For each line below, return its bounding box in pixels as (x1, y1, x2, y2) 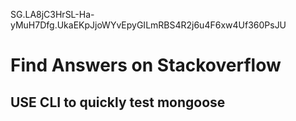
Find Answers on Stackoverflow (10, 54, 282, 77)
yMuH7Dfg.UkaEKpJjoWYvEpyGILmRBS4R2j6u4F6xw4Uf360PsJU (10, 19, 287, 31)
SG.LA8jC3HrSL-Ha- (10, 9, 95, 20)
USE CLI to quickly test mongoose (10, 94, 226, 111)
